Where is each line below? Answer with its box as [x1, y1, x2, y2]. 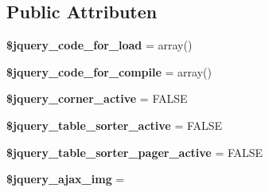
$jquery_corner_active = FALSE [6, 90, 188, 107]
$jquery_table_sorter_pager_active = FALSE [6, 143, 263, 160]
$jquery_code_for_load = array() [6, 37, 193, 53]
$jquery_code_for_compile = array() [6, 63, 212, 80]
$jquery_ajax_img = [6, 170, 125, 187]
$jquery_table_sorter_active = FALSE [6, 116, 223, 133]
